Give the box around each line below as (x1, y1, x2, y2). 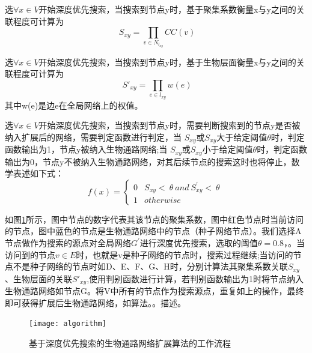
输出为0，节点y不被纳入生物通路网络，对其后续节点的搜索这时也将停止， (5, 155, 292, 167)
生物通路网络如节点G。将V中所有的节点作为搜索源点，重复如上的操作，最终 (5, 285, 304, 297)
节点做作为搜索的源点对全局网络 (5, 237, 131, 249)
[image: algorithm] (29, 319, 106, 328)
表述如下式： (13, 167, 64, 180)
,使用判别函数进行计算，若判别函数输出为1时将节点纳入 (87, 272, 304, 285)
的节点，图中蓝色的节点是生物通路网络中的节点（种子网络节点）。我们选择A (5, 225, 302, 237)
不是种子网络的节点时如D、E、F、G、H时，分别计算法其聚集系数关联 (13, 260, 288, 273)
